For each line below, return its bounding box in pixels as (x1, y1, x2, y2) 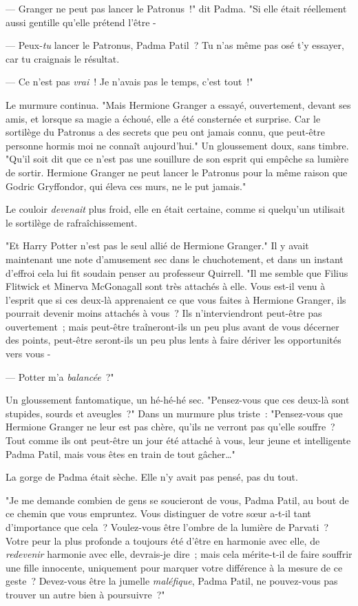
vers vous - (6, 346, 51, 361)
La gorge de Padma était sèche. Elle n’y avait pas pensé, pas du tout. (6, 470, 298, 484)
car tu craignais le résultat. (6, 51, 120, 65)
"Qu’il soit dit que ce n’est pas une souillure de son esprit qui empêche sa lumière (6, 151, 349, 166)
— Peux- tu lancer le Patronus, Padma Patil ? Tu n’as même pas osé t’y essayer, (6, 38, 344, 52)
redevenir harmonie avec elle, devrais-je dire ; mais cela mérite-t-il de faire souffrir (6, 547, 352, 561)
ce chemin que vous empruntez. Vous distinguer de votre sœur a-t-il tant (6, 506, 311, 521)
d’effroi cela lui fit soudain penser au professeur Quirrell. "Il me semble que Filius (6, 265, 348, 280)
